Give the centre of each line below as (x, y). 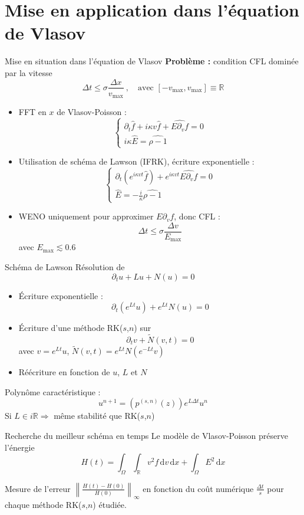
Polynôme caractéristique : (53, 391)
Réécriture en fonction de (64, 372)
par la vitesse (29, 72)
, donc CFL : (197, 216)
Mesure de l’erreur (38, 488)
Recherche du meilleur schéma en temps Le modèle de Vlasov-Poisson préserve (146, 435)
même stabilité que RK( (97, 416)
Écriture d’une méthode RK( (71, 328)
